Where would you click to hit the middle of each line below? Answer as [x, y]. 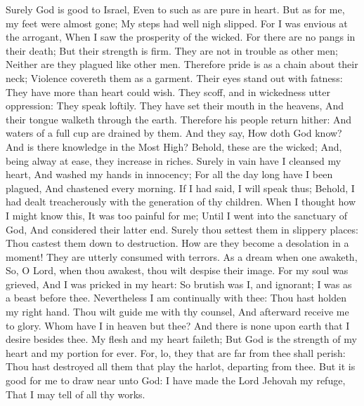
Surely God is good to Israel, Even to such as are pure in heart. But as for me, [175, 9]
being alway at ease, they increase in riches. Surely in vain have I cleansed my [174, 160]
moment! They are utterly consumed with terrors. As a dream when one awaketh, [182, 256]
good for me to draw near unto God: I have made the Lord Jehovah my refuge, [176, 380]
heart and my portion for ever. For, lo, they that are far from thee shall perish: [176, 352]
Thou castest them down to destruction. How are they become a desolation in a [177, 243]
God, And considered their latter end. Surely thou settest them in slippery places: [182, 229]
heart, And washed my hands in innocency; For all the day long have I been [169, 174]
